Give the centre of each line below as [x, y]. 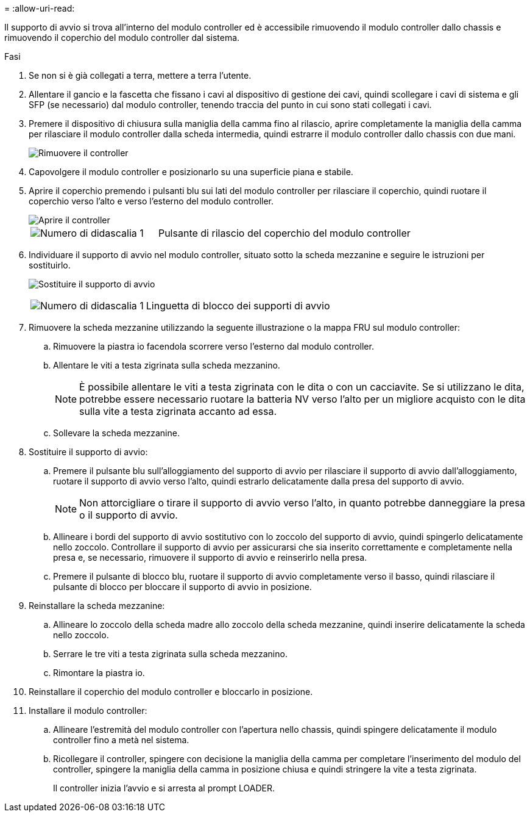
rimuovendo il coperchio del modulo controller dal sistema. [122, 38]
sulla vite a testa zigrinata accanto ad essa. [178, 411]
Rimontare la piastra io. [99, 673]
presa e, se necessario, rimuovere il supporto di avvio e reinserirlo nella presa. [210, 557]
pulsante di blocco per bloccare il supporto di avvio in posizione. [182, 587]
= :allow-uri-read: [40, 8]
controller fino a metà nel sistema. [121, 740]
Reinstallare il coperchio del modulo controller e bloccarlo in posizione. [171, 692]
